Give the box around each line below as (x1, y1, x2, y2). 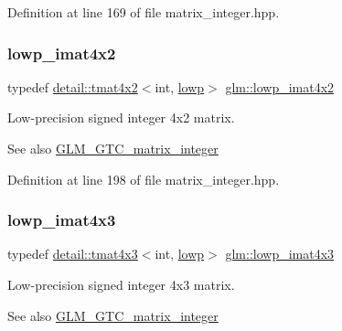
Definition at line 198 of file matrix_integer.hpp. (7, 169, 280, 188)
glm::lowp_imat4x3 (225, 244, 335, 263)
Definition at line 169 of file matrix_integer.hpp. (7, 3, 280, 21)
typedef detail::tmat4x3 (7, 244, 138, 263)
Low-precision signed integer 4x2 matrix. (7, 108, 235, 127)
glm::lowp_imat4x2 (225, 77, 335, 96)
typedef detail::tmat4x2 (7, 77, 138, 96)
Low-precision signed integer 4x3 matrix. (7, 275, 235, 294)
